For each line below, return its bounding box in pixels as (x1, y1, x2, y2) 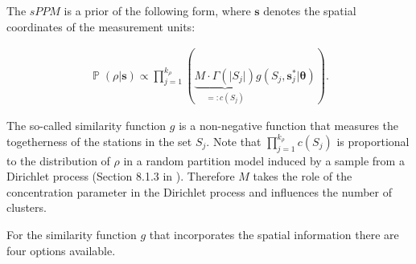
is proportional (336, 132, 410, 149)
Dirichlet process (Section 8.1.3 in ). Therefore (6, 168, 235, 185)
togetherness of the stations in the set (6, 132, 192, 149)
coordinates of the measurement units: (6, 18, 196, 35)
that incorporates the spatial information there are (149, 225, 399, 242)
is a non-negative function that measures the (179, 117, 399, 134)
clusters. (6, 199, 47, 216)
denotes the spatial (263, 2, 356, 18)
